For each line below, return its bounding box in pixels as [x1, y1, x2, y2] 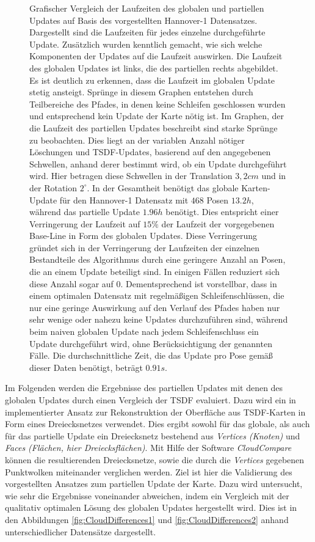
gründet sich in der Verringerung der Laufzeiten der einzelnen [29, 241, 260, 254]
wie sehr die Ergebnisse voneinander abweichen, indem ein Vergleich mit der [5, 489, 289, 502]
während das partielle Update [29, 205, 140, 218]
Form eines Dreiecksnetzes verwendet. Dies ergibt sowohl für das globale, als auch [5, 417, 310, 430]
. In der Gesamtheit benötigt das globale [87, 181, 239, 194]
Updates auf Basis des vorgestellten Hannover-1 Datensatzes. [29, 13, 258, 26]
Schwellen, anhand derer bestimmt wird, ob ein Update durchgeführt [29, 157, 287, 170]
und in [261, 169, 286, 182]
